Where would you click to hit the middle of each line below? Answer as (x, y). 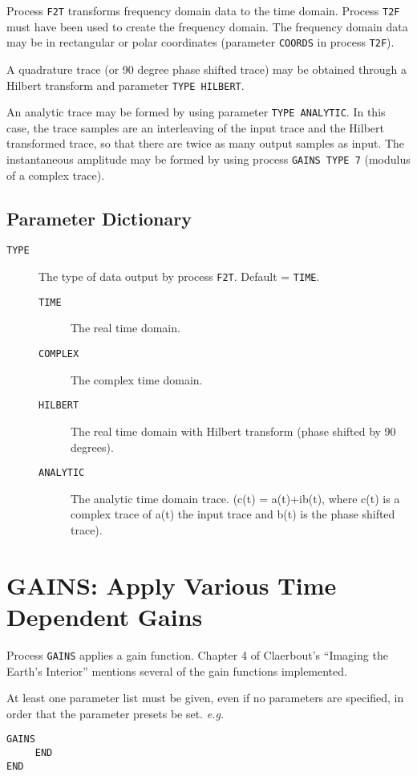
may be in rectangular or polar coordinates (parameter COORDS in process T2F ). (200, 42)
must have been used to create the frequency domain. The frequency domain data (207, 26)
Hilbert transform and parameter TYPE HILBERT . (126, 85)
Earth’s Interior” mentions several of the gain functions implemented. (177, 670)
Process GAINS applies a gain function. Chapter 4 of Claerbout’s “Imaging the (197, 654)
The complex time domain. (137, 379)
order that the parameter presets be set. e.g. (115, 713)
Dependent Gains (105, 616)
